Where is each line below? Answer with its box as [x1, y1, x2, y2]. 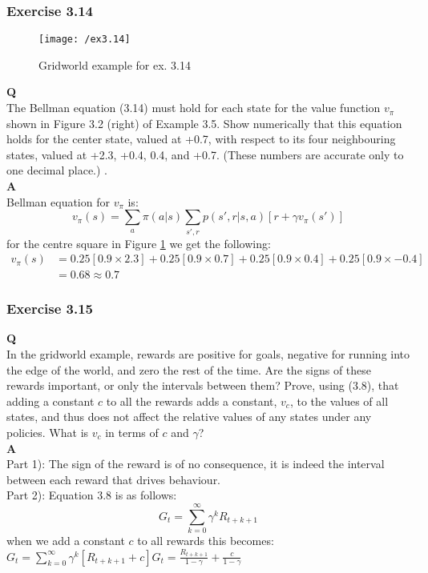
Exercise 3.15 [6, 299, 94, 319]
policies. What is [6, 423, 89, 440]
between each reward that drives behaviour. [6, 471, 221, 487]
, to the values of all [289, 392, 389, 409]
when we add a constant [6, 532, 125, 549]
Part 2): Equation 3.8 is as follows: [6, 487, 177, 503]
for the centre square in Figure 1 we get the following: [6, 234, 271, 251]
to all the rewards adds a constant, [106, 392, 277, 409]
